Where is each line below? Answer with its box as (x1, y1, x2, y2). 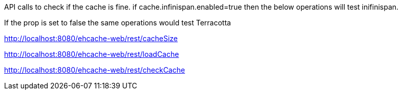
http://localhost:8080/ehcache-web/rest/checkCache (4, 66, 185, 74)
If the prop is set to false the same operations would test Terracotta (4, 18, 231, 27)
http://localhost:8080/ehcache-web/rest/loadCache (4, 50, 179, 58)
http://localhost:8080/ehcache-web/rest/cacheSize (4, 34, 178, 43)
